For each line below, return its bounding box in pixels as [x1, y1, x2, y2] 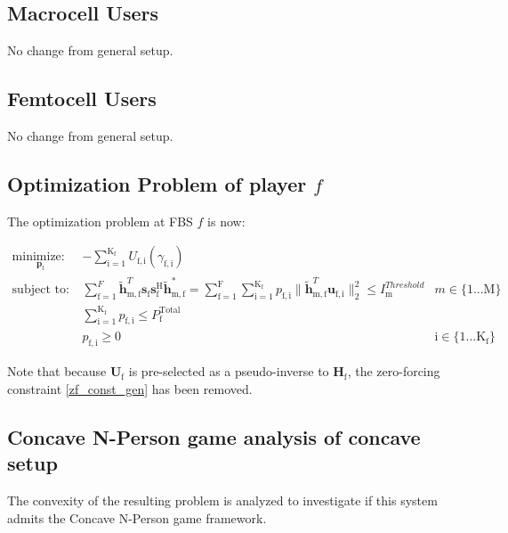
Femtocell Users [7, 85, 157, 112]
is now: [207, 211, 246, 230]
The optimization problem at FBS [7, 211, 193, 230]
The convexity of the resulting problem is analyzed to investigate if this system [7, 491, 438, 510]
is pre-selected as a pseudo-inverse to [128, 362, 329, 381]
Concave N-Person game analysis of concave [7, 422, 421, 450]
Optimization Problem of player [7, 169, 307, 197]
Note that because [7, 362, 107, 381]
